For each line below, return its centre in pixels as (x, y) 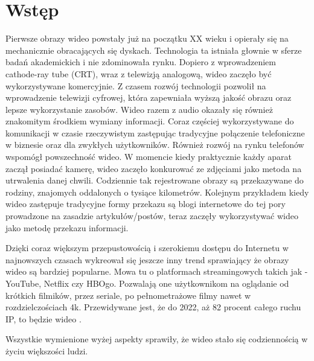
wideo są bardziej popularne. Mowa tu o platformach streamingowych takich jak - (157, 271)
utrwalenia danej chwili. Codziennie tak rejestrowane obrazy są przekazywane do (155, 180)
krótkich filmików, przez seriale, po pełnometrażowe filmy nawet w (128, 295)
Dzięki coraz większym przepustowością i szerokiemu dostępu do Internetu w (147, 248)
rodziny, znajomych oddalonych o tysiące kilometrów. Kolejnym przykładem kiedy (157, 192)
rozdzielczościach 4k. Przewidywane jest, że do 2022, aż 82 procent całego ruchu (153, 307)
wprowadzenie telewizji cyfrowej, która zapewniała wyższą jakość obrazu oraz (149, 97)
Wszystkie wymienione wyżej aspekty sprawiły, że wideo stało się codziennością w (157, 339)
